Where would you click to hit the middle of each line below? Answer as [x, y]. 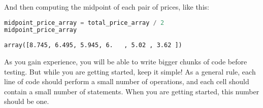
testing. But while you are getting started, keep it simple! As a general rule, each [130, 71]
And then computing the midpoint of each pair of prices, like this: [107, 7]
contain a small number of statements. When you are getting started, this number [132, 91]
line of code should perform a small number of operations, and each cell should [127, 81]
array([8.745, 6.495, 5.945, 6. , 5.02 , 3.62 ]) [93, 45]
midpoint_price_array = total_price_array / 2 [84, 23]
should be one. [27, 101]
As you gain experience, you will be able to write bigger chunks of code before [126, 61]
